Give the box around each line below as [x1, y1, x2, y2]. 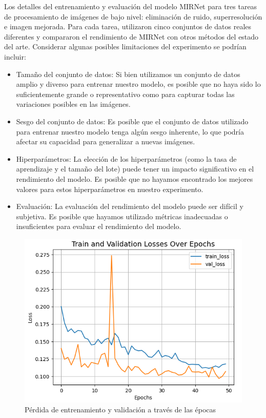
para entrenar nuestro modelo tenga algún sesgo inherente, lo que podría [16, 126, 244, 137]
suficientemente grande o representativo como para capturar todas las [16, 88, 235, 99]
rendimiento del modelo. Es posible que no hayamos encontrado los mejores [16, 173, 253, 184]
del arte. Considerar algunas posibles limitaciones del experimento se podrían [4, 41, 247, 52]
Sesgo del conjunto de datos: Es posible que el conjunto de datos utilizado [16, 116, 249, 126]
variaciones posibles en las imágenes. [16, 99, 131, 109]
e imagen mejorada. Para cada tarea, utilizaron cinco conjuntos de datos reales [4, 21, 252, 32]
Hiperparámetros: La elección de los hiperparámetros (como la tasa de [16, 153, 237, 164]
